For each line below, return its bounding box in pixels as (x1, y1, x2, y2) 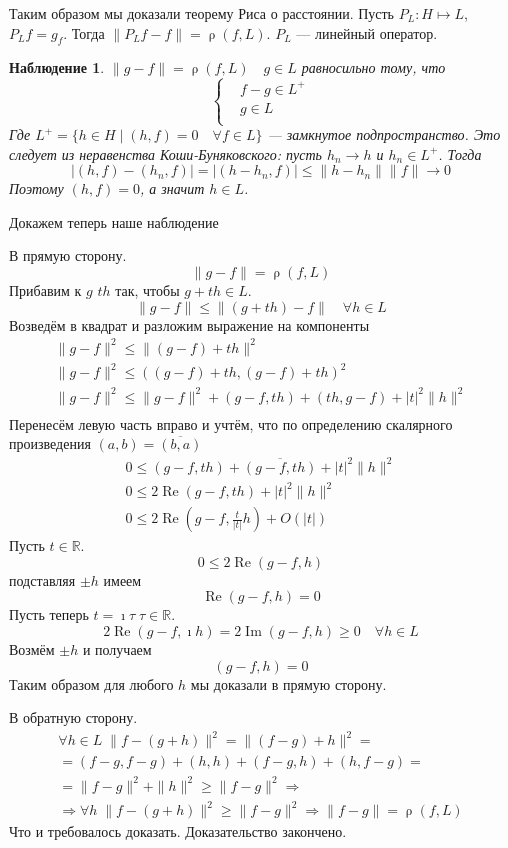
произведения (9, 433, 91, 454)
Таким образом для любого (9, 673, 174, 694)
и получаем (82, 638, 152, 659)
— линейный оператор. (296, 22, 438, 43)
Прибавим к (9, 280, 82, 301)
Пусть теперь (9, 604, 89, 625)
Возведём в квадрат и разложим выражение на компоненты (9, 314, 370, 335)
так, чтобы (115, 280, 180, 301)
